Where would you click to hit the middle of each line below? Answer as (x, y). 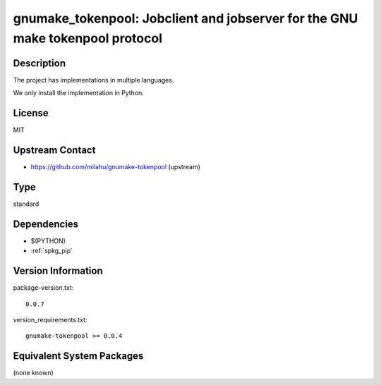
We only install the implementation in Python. (79, 93)
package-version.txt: (43, 288)
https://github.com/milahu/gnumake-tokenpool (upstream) (116, 167)
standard (26, 204)
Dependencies (46, 224)
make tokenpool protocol (87, 38)
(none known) (34, 373)
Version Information (58, 271)
